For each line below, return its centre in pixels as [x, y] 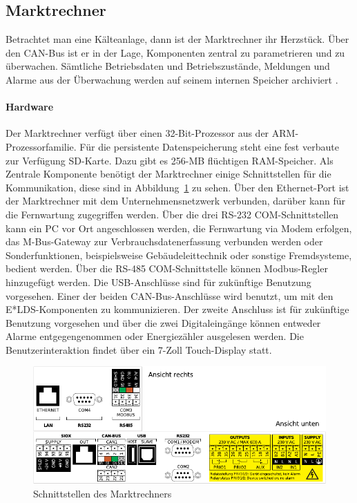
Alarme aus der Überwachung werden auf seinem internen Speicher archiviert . [172, 79]
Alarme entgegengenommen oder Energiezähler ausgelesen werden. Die [155, 336]
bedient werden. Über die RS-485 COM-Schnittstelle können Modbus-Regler [167, 268]
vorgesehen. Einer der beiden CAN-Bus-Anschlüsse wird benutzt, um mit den [170, 295]
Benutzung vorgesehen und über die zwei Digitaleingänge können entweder [163, 322]
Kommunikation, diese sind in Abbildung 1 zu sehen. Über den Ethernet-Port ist [177, 187]
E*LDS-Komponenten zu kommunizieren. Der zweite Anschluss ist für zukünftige [177, 309]
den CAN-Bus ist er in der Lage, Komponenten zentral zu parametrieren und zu [175, 52]
